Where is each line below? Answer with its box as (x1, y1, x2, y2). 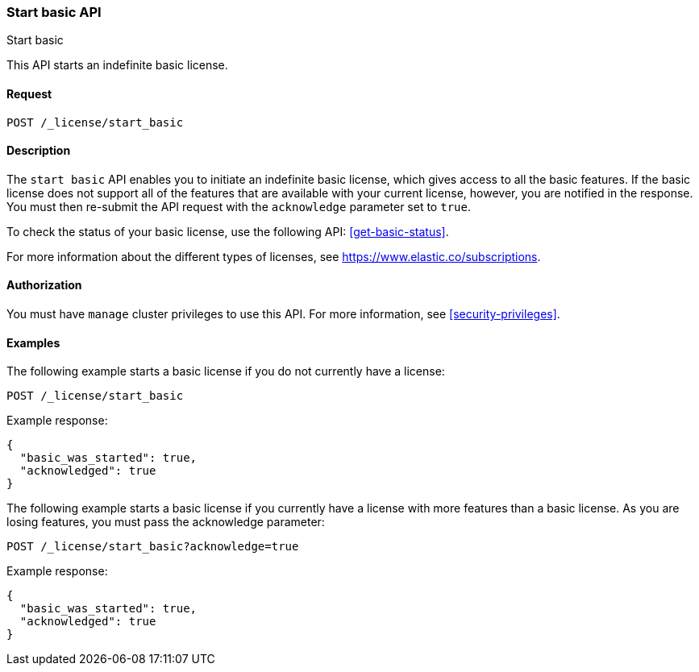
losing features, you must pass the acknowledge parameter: (6, 515, 325, 529)
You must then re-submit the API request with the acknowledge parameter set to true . (6, 199, 471, 214)
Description (6, 143, 71, 158)
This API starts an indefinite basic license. (6, 58, 228, 73)
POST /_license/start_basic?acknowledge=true (6, 540, 299, 554)
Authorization (6, 278, 82, 292)
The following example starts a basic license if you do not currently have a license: (6, 364, 445, 379)
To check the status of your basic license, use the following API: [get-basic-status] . (6, 224, 449, 239)
